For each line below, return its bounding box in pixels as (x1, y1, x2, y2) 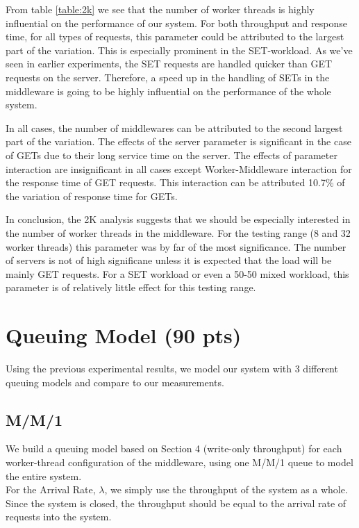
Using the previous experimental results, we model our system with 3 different (6, 361, 338, 375)
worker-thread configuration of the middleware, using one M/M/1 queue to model (6, 454, 353, 469)
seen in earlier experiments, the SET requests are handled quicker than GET (6, 56, 333, 71)
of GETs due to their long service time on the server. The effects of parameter (6, 147, 337, 162)
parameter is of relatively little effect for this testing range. (6, 280, 256, 295)
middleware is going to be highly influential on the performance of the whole (6, 83, 331, 98)
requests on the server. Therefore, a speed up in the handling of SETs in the (6, 69, 330, 84)
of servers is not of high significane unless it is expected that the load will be (6, 253, 332, 267)
